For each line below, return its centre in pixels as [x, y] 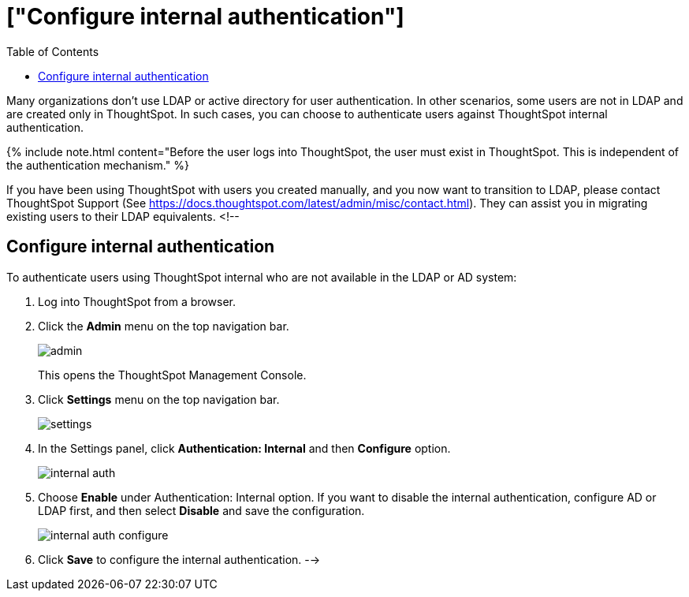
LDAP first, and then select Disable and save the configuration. [201, 510]
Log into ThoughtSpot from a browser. [137, 301]
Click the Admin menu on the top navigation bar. [164, 326]
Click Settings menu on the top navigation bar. [159, 399]
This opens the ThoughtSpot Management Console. [172, 375]
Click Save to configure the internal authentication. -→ [179, 559]
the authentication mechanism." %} [98, 165]
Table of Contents [53, 51]
